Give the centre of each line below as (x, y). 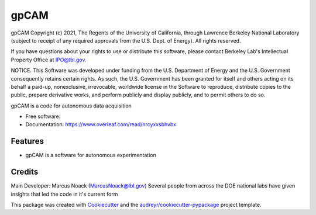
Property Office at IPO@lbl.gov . (49, 60)
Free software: (43, 116)
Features (27, 141)
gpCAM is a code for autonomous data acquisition (71, 106)
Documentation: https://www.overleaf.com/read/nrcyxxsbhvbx (101, 124)
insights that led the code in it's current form (64, 194)
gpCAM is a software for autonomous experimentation (91, 155)
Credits (25, 172)
